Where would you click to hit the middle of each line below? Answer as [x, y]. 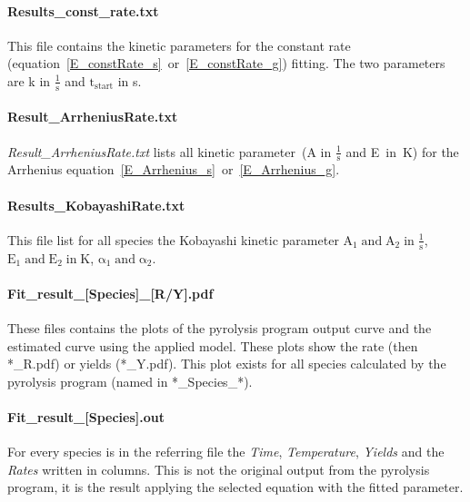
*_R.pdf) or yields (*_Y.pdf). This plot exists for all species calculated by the [227, 364]
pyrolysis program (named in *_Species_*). [130, 381]
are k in [29, 80]
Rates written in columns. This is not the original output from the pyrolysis [219, 469]
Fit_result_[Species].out [86, 417]
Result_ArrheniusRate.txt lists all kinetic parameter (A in [170, 151]
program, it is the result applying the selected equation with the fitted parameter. [235, 487]
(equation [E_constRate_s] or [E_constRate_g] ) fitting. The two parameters [226, 63]
